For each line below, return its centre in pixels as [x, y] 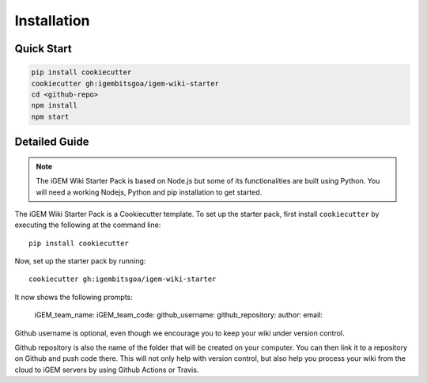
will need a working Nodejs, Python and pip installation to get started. [149, 192]
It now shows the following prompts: [74, 297]
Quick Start [43, 49]
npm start [50, 116]
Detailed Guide [52, 142]
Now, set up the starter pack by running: [80, 261]
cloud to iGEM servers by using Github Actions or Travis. [107, 370]
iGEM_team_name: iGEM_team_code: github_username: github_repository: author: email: [179, 315]
